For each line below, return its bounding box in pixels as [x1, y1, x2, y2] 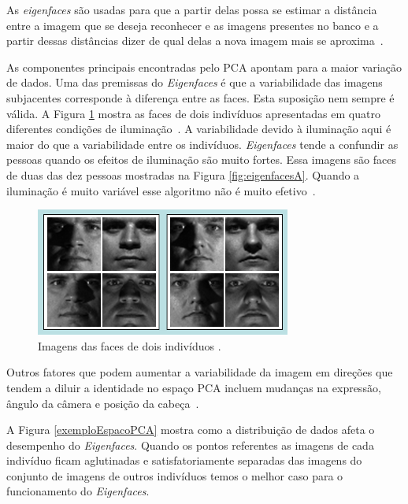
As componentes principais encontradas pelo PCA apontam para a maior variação [6, 58, 402, 75]
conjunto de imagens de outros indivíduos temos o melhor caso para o [6, 467, 343, 484]
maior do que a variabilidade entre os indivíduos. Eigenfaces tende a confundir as [6, 135, 399, 152]
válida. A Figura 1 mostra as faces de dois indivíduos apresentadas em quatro [6, 105, 380, 121]
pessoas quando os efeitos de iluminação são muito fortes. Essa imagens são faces [6, 151, 396, 168]
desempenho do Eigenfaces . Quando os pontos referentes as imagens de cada [6, 436, 374, 453]
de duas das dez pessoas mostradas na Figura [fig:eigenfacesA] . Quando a [6, 166, 360, 183]
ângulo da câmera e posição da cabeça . [6, 395, 199, 411]
